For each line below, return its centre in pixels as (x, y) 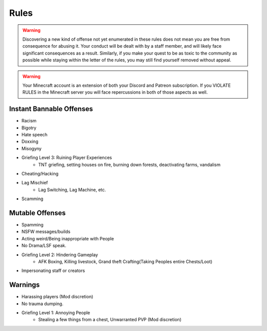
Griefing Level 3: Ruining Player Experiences (67, 158)
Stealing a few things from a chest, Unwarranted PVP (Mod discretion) (110, 320)
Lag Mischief (35, 183)
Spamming (33, 225)
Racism (29, 121)
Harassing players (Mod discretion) (57, 297)
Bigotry (29, 128)
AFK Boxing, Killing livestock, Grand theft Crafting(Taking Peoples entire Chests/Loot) (125, 261)
